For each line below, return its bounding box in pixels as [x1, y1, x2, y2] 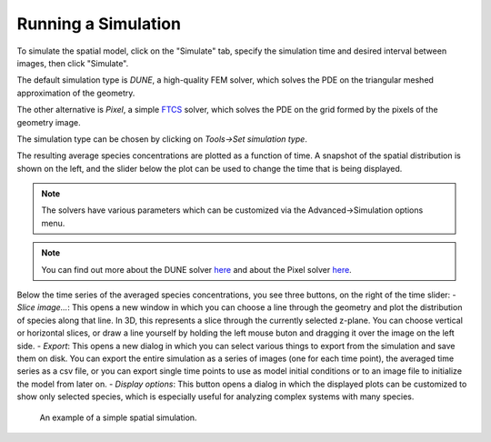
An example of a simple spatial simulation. [39, 412, 197, 423]
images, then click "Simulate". [16, 57, 129, 68]
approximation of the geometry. [16, 87, 135, 98]
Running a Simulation [16, 14, 182, 34]
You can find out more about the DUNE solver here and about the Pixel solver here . [41, 264, 352, 275]
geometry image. [16, 116, 81, 127]
